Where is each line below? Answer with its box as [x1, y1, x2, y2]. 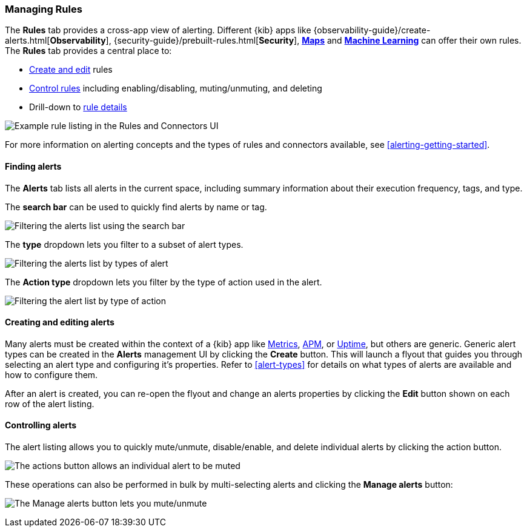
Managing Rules [5, 3, 82, 15]
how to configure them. [5, 369, 98, 380]
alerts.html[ [5, 35, 50, 46]
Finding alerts [5, 161, 62, 171]
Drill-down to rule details [29, 102, 127, 113]
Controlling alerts [5, 420, 77, 431]
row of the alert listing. [5, 398, 94, 409]
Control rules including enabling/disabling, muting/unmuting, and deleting [29, 83, 322, 94]
